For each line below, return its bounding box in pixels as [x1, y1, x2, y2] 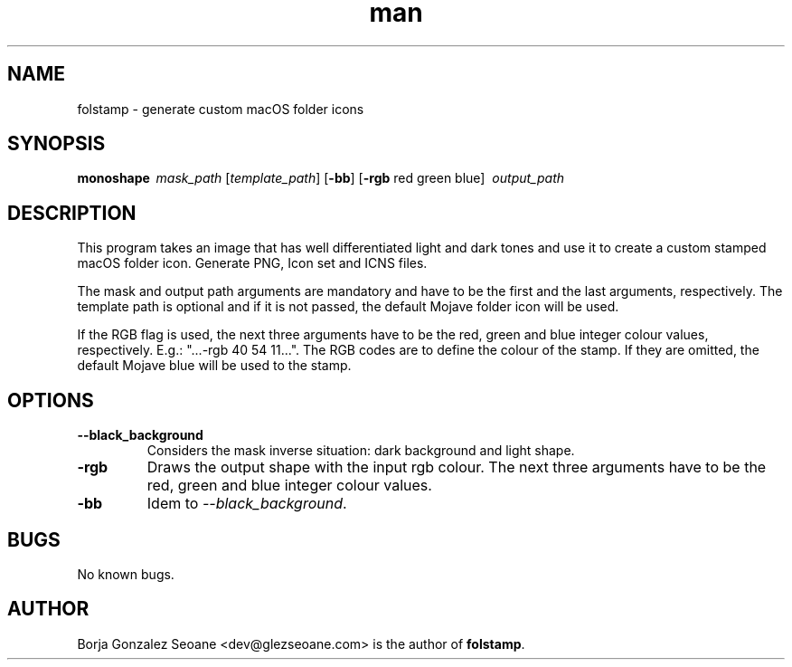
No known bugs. [77, 566, 174, 582]
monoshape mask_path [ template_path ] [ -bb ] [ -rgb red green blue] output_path [77, 170, 564, 186]
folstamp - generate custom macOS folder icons [77, 100, 364, 117]
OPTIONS [7, 388, 94, 412]
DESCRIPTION [7, 201, 137, 224]
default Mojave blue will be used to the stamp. [77, 357, 352, 374]
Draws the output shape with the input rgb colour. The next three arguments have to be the [146, 458, 767, 477]
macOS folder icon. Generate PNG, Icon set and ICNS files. [77, 255, 428, 272]
